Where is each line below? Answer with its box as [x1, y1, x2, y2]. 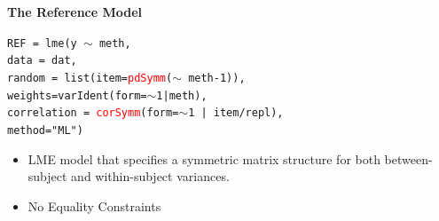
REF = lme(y [7, 36, 77, 50]
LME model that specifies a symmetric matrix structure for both [27, 149, 380, 168]
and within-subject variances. [71, 167, 230, 185]
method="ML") [7, 123, 83, 137]
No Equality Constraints [27, 196, 161, 215]
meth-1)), [188, 71, 246, 84]
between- [384, 149, 433, 168]
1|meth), [156, 89, 208, 102]
